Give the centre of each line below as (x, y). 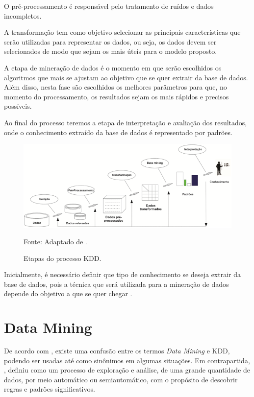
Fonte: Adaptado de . (55, 241)
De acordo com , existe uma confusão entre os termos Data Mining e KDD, (117, 351)
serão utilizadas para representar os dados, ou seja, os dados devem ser (110, 41)
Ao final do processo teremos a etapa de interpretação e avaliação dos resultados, (126, 122)
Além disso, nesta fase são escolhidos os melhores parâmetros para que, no (115, 87)
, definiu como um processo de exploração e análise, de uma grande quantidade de (127, 370)
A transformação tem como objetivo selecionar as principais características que (122, 32)
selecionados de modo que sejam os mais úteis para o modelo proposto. (111, 51)
